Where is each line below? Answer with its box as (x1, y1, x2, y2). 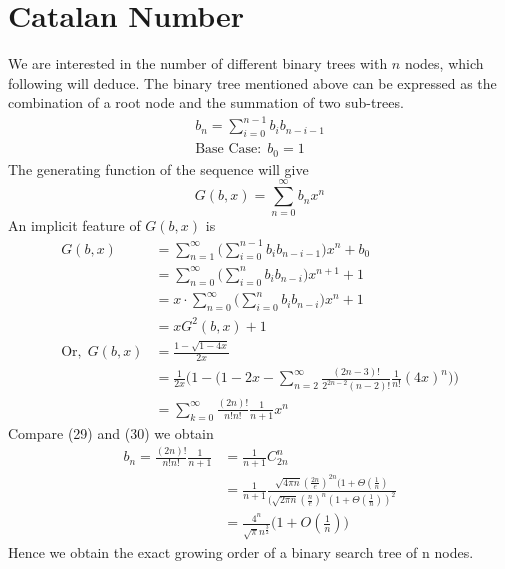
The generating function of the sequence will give (8, 158, 309, 179)
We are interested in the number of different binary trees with (8, 53, 388, 74)
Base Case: (195, 142, 262, 157)
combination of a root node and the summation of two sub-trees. (8, 92, 404, 113)
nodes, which (404, 53, 484, 74)
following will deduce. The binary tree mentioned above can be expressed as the (8, 72, 497, 93)
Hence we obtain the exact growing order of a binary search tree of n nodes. (8, 542, 474, 563)
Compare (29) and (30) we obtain (8, 422, 214, 443)
